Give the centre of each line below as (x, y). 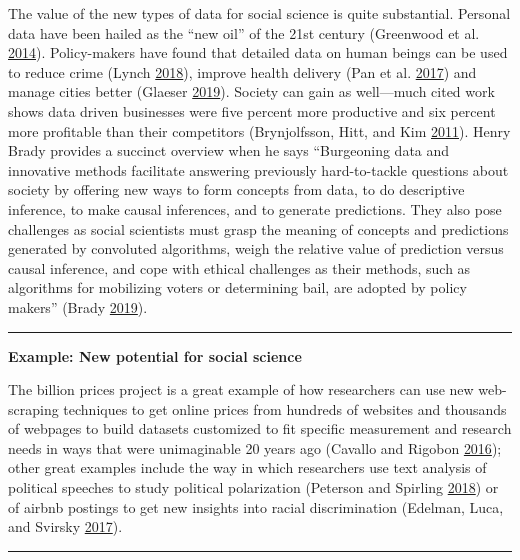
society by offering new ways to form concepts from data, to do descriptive (236, 189)
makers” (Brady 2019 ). (78, 306)
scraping (33, 408)
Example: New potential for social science (155, 355)
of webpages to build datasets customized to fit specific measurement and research (260, 428)
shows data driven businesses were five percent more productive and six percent (252, 110)
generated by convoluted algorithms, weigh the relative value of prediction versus (256, 248)
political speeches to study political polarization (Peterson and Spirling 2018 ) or (253, 487)
